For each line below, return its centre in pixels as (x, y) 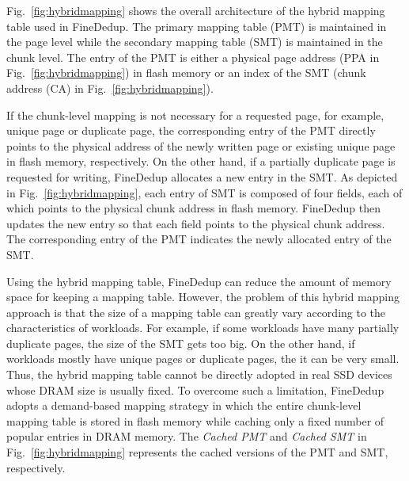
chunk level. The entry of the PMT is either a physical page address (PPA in (193, 57)
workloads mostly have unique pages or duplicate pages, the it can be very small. (203, 359)
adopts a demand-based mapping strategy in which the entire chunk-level (184, 405)
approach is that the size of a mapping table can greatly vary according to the (196, 312)
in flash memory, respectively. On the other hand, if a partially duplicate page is (201, 161)
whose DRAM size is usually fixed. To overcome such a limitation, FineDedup (195, 389)
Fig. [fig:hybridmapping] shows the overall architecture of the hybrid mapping (196, 10)
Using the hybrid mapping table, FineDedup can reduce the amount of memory (199, 281)
